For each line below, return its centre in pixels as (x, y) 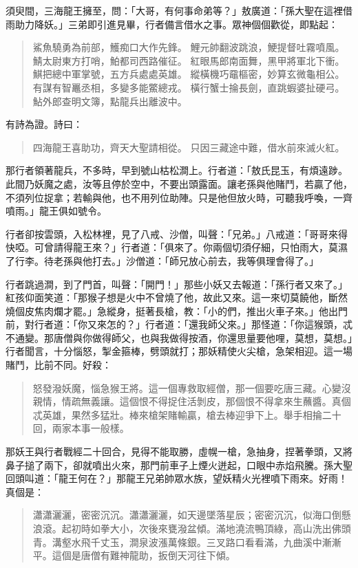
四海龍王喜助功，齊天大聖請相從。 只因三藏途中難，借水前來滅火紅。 (189, 147)
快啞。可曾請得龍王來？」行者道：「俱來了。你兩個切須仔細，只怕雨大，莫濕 (177, 247)
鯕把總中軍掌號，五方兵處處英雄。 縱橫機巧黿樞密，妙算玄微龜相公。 (189, 74)
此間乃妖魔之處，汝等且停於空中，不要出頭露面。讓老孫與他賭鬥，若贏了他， (179, 183)
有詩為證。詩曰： (44, 124)
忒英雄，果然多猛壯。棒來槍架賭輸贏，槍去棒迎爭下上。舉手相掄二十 (187, 414)
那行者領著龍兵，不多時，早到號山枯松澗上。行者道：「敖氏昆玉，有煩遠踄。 (177, 170)
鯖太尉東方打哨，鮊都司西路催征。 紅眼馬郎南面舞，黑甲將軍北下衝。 (189, 60)
